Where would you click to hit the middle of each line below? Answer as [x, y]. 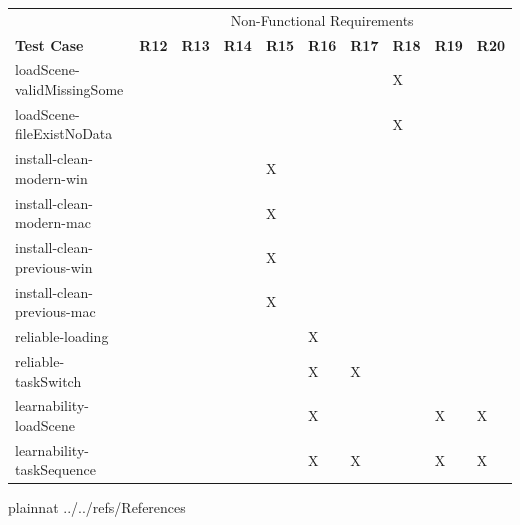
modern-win [51, 177]
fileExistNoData [64, 133]
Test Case [49, 44]
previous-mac [55, 311]
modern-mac [53, 222]
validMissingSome [69, 89]
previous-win [54, 266]
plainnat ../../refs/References [97, 507]
